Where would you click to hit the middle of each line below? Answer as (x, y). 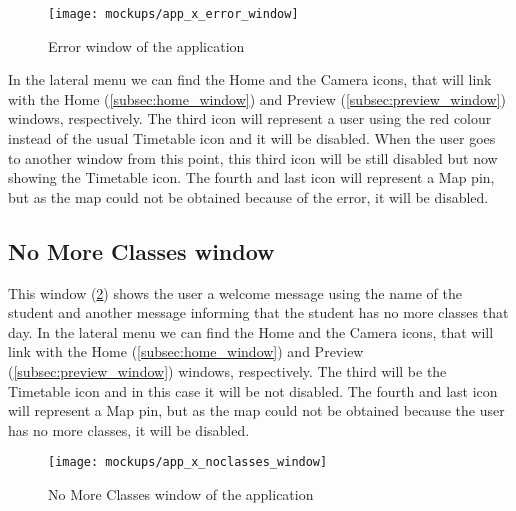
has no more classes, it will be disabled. (129, 429)
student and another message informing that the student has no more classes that (258, 312)
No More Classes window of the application (181, 494)
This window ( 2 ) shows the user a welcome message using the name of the (235, 292)
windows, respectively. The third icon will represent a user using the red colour (250, 118)
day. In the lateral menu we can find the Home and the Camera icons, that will (251, 331)
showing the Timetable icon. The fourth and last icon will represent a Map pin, (251, 177)
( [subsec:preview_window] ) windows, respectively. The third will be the (227, 370)
